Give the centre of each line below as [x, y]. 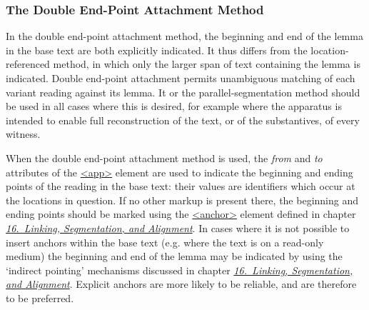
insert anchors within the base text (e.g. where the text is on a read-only [165, 242]
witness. [23, 134]
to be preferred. [40, 297]
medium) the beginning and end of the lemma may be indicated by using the [174, 256]
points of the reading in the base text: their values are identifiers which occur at [181, 186]
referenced [28, 64]
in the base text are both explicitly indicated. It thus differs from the [157, 50]
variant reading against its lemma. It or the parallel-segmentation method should [183, 92]
